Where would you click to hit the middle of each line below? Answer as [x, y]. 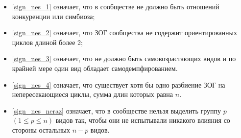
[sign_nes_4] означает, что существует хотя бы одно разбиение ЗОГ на [119, 84]
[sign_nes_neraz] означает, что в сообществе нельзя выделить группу [117, 110]
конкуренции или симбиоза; [53, 16]
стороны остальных [41, 129]
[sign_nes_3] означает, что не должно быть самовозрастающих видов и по [124, 58]
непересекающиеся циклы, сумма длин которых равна [93, 94]
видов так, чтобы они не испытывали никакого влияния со [143, 120]
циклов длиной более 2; [47, 42]
